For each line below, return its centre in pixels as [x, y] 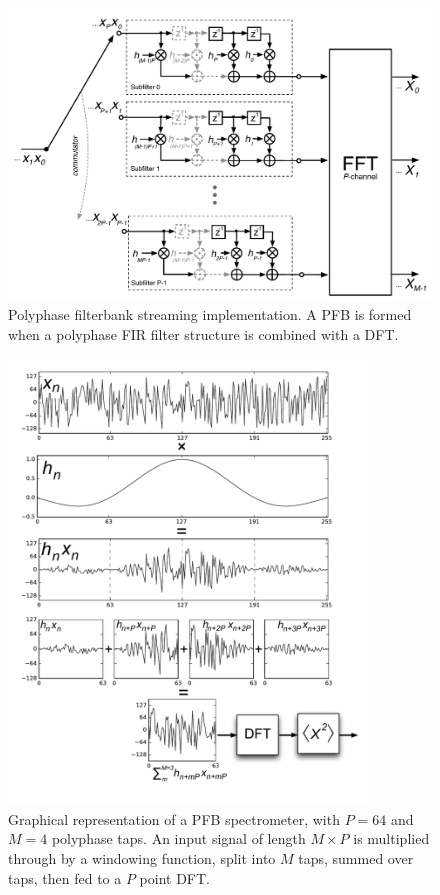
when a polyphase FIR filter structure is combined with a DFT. [203, 333]
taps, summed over [356, 858]
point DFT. [174, 877]
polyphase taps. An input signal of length [178, 838]
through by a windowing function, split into [142, 858]
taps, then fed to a [65, 877]
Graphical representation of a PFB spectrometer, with [174, 818]
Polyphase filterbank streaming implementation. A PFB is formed [210, 314]
